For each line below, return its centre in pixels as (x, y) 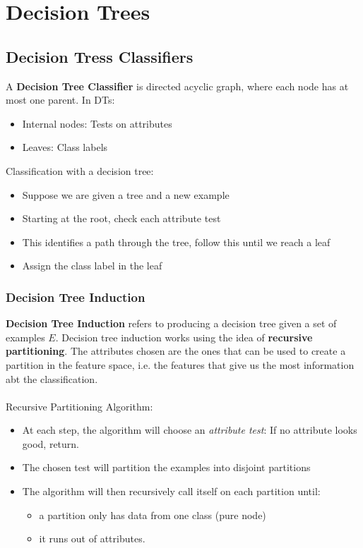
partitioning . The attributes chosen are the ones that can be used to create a (176, 351)
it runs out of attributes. (92, 538)
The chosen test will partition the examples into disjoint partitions (166, 467)
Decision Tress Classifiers (100, 56)
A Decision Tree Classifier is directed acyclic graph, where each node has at (177, 86)
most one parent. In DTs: (60, 100)
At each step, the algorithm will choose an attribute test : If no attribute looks (190, 430)
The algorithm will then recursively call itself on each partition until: (171, 491)
